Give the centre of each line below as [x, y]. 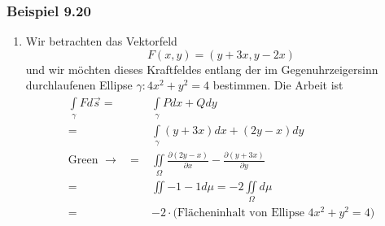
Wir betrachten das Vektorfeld [101, 41]
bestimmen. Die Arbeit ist [278, 85]
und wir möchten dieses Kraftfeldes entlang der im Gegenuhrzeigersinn [202, 69]
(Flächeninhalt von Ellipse [238, 213]
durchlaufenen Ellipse [79, 85]
